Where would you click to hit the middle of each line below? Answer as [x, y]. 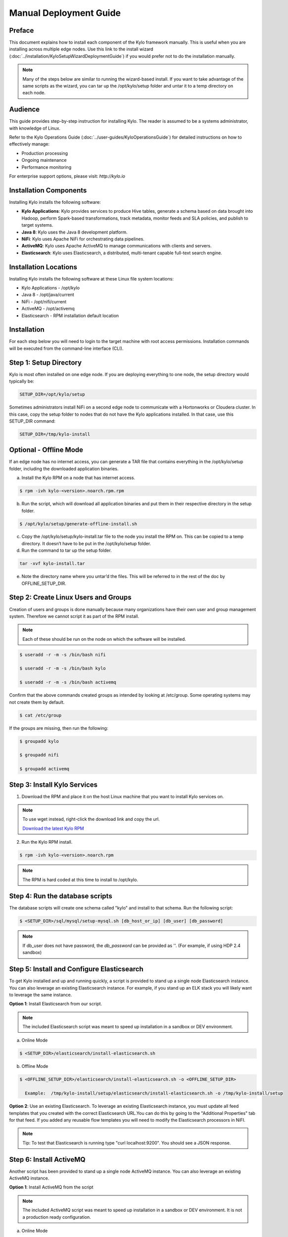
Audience [24, 110]
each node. [34, 93]
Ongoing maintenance [44, 160]
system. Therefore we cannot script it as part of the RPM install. [74, 616]
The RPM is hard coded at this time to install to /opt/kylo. [80, 880]
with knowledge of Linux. [35, 128]
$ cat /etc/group [41, 715]
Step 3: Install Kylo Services [53, 785]
